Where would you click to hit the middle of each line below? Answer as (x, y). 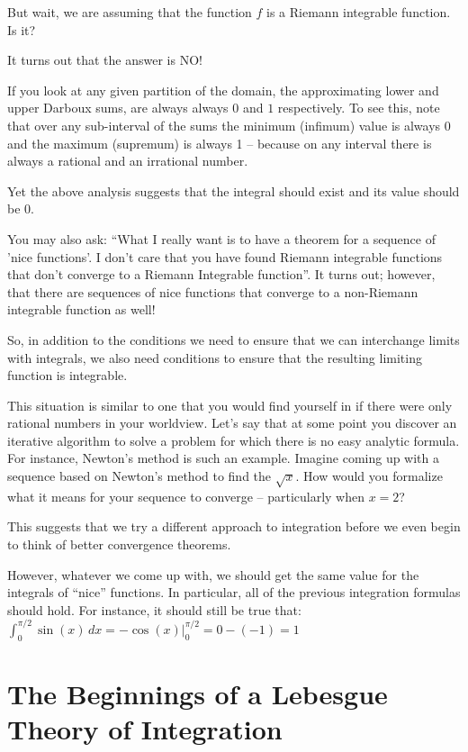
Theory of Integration (145, 729)
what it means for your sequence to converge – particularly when (186, 496)
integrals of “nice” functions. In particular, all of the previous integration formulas (234, 592)
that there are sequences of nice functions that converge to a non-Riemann (213, 291)
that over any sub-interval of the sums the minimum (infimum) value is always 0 (229, 125)
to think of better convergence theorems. (119, 544)
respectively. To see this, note (359, 108)
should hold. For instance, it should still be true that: (154, 609)
